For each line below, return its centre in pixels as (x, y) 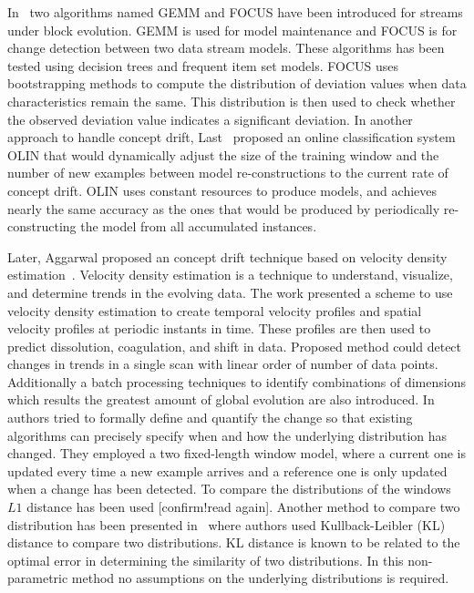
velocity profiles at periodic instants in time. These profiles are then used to (219, 328)
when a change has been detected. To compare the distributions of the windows (229, 489)
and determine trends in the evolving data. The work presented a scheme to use (230, 292)
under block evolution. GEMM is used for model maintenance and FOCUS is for (232, 30)
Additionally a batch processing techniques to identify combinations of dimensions (237, 381)
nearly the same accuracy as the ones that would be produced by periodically (224, 208)
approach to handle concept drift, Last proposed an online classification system (232, 137)
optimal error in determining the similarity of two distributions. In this (206, 560)
